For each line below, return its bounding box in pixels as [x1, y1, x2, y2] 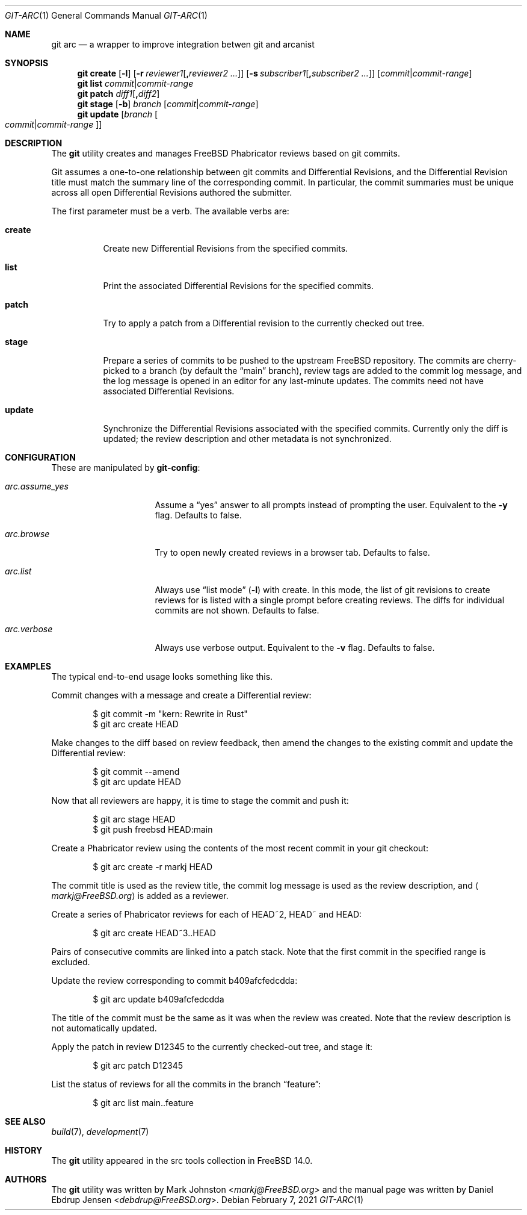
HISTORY [5, 1145, 43, 1155]
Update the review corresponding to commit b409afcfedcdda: [51, 975, 298, 986]
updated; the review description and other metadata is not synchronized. [103, 433, 392, 444]
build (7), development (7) [51, 1126, 149, 1137]
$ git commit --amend [93, 766, 180, 777]
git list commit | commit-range [77, 78, 194, 89]
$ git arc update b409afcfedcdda [93, 994, 224, 1004]
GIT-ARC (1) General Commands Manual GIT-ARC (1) [5, 10, 208, 20]
